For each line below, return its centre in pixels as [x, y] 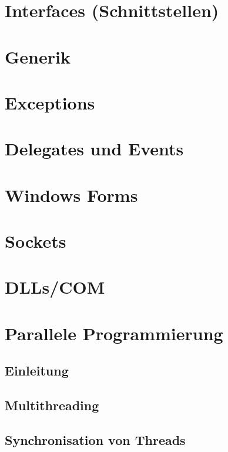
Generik [38, 56]
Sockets [36, 241]
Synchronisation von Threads [95, 439]
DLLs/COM [55, 287]
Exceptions [50, 102]
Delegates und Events [94, 149]
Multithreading [52, 405]
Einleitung [37, 370]
